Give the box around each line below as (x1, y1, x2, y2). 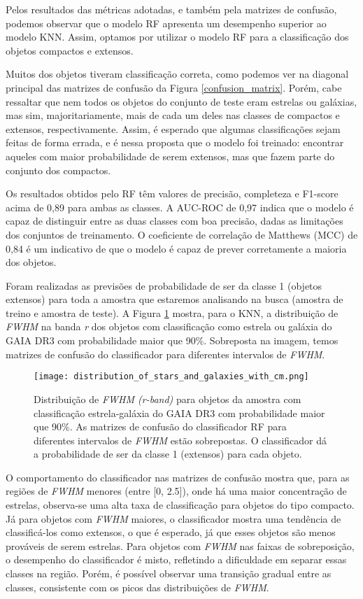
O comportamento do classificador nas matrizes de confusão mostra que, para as (6, 470, 350, 484)
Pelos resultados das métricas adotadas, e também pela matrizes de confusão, (6, 2, 337, 16)
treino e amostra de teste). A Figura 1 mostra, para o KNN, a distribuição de (6, 305, 339, 320)
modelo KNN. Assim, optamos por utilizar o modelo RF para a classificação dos (6, 29, 349, 44)
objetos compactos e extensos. (6, 43, 134, 57)
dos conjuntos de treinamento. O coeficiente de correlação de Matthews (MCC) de (6, 227, 358, 241)
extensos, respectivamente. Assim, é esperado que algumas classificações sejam (6, 121, 341, 136)
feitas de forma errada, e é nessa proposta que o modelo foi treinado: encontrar (6, 135, 344, 150)
